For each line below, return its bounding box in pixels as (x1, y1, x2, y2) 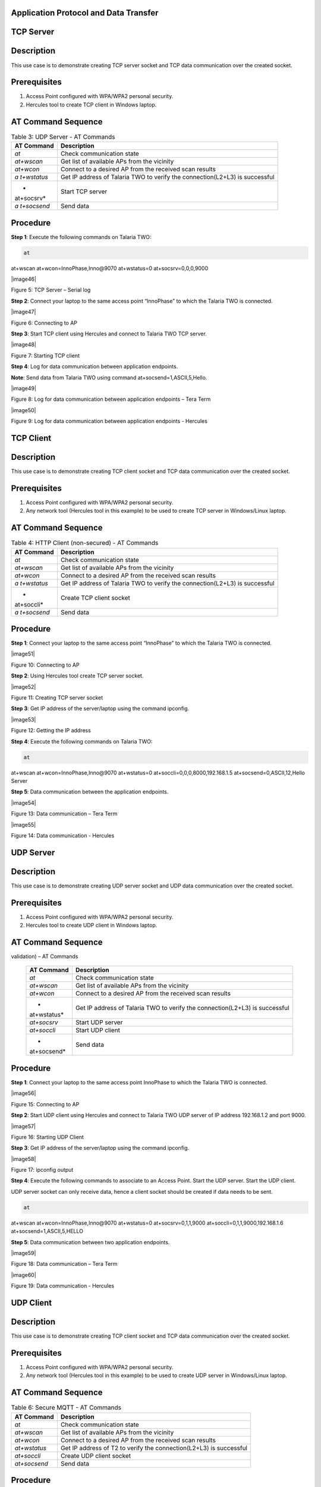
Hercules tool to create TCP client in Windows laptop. (26, 101, 157, 108)
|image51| (11, 650, 35, 657)
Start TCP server (60, 187, 108, 196)
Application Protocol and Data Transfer (11, 8, 159, 18)
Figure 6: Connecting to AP (11, 319, 77, 327)
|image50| (11, 406, 36, 413)
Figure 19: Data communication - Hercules (11, 1282, 115, 1290)
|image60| (11, 1271, 37, 1278)
